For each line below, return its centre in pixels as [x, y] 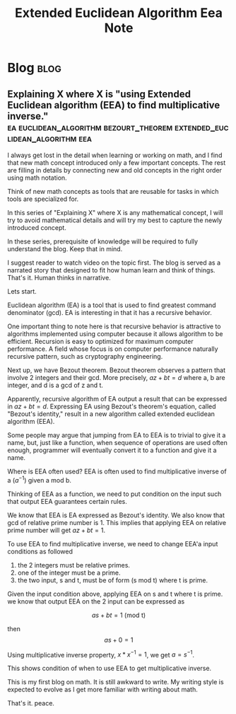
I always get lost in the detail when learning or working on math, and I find [115, 155]
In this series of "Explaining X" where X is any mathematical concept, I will [115, 213]
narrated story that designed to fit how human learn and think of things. [111, 270]
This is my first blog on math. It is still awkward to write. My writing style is [116, 682]
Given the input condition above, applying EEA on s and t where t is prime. [115, 594]
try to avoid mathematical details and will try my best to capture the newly [115, 220]
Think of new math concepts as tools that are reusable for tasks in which [113, 191]
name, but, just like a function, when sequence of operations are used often [117, 443]
